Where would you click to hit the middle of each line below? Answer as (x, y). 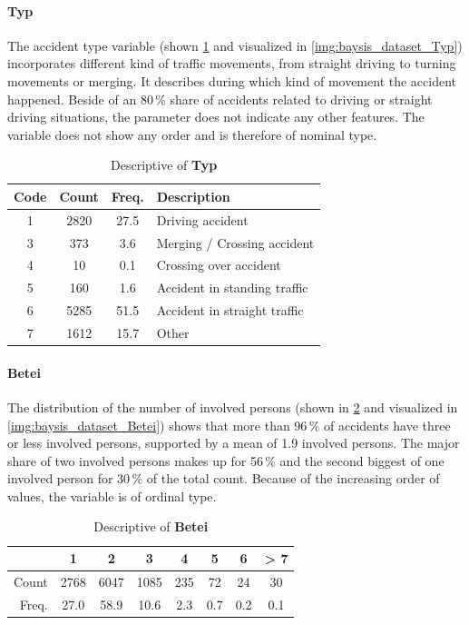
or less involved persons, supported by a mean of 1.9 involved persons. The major (234, 443)
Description (193, 196)
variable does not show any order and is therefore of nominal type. (192, 134)
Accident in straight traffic (230, 310)
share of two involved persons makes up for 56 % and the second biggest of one (226, 460)
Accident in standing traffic (232, 288)
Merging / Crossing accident (235, 242)
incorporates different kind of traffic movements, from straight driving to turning (232, 63)
